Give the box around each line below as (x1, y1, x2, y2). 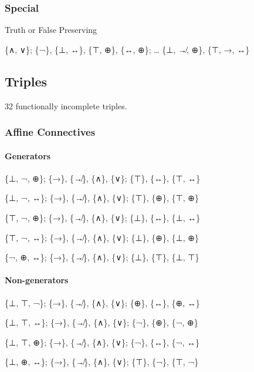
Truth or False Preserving (5, 24, 97, 36)
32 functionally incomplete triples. (5, 99, 127, 112)
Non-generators (5, 274, 69, 286)
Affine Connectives (5, 125, 96, 139)
